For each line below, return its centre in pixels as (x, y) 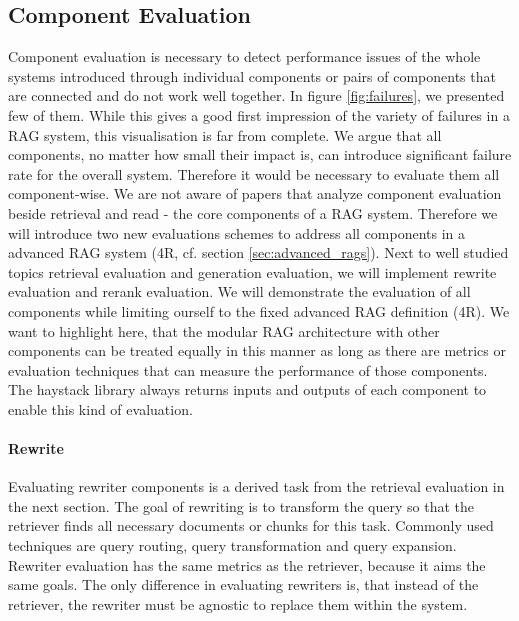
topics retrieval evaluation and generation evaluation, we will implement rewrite (252, 271)
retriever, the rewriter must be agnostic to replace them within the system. (238, 603)
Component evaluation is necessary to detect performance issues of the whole (244, 56)
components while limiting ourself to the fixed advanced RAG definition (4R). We (259, 310)
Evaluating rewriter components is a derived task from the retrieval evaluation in (256, 486)
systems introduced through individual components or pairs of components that (252, 75)
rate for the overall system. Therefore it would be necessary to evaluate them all (254, 173)
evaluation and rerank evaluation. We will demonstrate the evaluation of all (239, 291)
